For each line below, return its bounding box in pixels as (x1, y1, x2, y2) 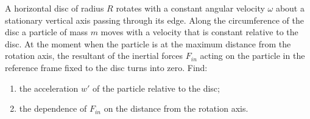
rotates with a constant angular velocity (116, 2, 265, 14)
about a (275, 2, 305, 14)
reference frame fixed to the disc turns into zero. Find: (5, 61, 208, 73)
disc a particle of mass (5, 25, 88, 38)
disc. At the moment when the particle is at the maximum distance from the (5, 37, 291, 50)
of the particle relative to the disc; (92, 81, 220, 94)
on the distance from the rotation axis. (104, 102, 248, 115)
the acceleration (19, 81, 79, 94)
